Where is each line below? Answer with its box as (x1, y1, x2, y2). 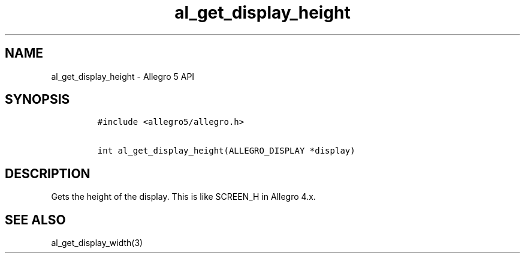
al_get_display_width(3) (51, 238, 143, 248)
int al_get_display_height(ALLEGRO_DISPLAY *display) (97, 146, 355, 156)
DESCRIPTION (5, 166, 90, 181)
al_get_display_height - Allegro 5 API (51, 71, 195, 82)
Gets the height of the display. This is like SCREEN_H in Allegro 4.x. (51, 191, 316, 202)
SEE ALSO (5, 212, 66, 227)
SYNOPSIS (5, 92, 70, 107)
